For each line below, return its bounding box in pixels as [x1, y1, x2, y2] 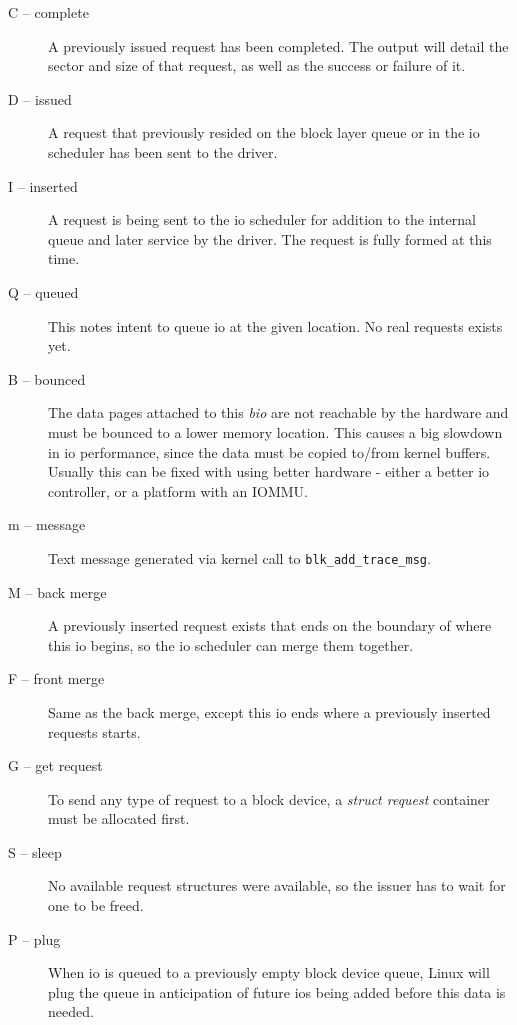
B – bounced [8, 368, 86, 389]
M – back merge [8, 581, 107, 602]
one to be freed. [48, 895, 144, 916]
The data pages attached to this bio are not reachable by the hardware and [48, 402, 509, 423]
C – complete [8, 2, 89, 22]
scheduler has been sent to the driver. [48, 141, 278, 162]
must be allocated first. [48, 808, 190, 829]
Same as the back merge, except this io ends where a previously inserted [48, 701, 491, 722]
